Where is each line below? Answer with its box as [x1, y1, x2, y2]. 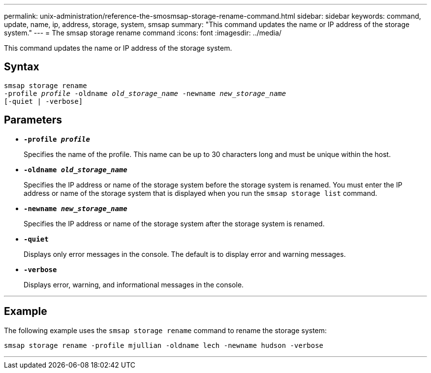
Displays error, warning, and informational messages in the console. [24, 280, 244, 289]
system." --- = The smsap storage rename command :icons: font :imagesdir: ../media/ [4, 29, 282, 37]
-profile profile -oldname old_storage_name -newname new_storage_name [4, 89, 286, 97]
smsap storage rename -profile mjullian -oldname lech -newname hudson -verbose [4, 341, 324, 349]
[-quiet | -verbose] [4, 97, 83, 105]
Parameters [4, 114, 62, 126]
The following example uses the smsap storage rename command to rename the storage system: [4, 326, 327, 335]
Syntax [4, 61, 39, 73]
